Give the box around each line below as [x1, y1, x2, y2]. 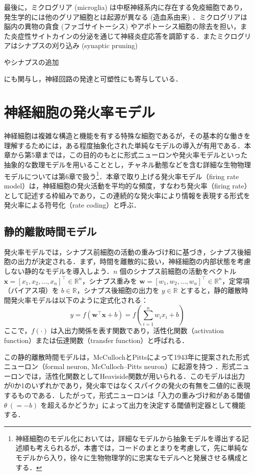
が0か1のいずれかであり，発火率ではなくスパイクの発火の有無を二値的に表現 [4, 380, 251, 391]
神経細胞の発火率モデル [4, 102, 155, 122]
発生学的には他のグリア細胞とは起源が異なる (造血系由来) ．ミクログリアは [4, 11, 248, 22]
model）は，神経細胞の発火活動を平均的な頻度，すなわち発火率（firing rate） [4, 180, 251, 190]
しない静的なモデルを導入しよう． [4, 266, 113, 276]
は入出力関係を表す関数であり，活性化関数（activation [51, 325, 224, 336]
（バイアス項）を [4, 285, 59, 295]
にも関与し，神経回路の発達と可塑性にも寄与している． [4, 73, 182, 83]
